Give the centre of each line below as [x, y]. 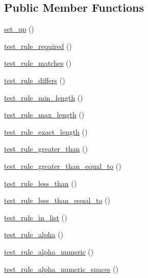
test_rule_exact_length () [46, 131]
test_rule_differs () [35, 80]
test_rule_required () [38, 46]
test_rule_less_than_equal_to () [57, 200]
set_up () [19, 29]
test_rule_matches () [38, 63]
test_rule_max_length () [44, 115]
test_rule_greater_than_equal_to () [63, 166]
